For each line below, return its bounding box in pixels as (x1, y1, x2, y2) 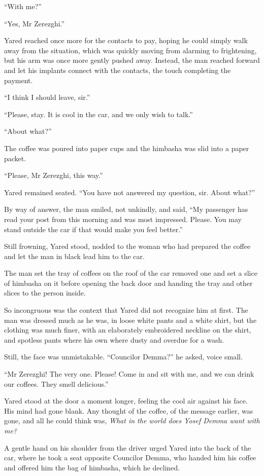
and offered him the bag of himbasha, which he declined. (4, 462, 180, 472)
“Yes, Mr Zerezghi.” (4, 18, 65, 28)
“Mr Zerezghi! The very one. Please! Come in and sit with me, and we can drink (4, 369, 254, 379)
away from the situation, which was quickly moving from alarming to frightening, (4, 45, 257, 55)
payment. (4, 75, 33, 85)
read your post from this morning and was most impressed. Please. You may (4, 213, 242, 224)
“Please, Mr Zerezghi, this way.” (4, 170, 103, 180)
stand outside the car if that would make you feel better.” (4, 224, 183, 234)
